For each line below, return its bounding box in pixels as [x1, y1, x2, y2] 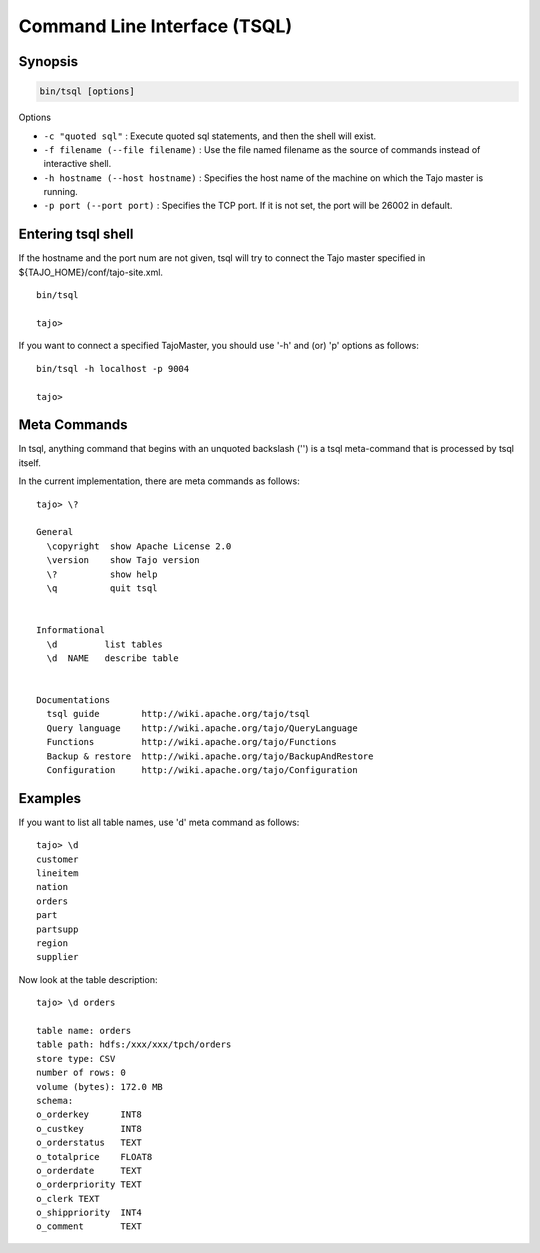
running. [43, 186, 79, 198]
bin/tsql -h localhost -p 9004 [36, 363, 190, 374]
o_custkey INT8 [36, 1123, 142, 1134]
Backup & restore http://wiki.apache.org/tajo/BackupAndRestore [46, 750, 374, 762]
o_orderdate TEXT [36, 1165, 142, 1176]
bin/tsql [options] [39, 86, 135, 97]
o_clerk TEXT [36, 1193, 100, 1204]
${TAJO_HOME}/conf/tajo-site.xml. [18, 266, 164, 278]
